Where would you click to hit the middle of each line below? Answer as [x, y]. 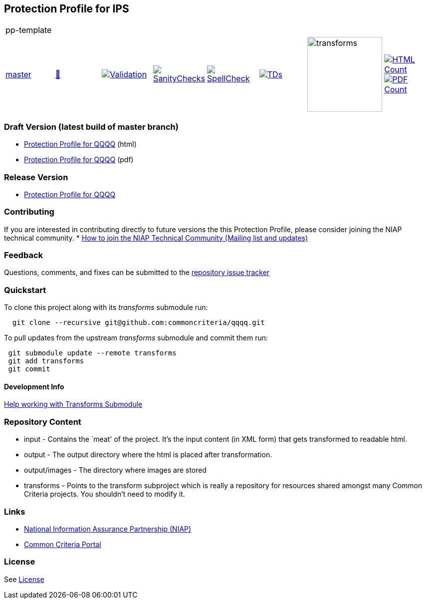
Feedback [24, 255]
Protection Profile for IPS [67, 9]
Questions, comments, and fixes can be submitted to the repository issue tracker [137, 273]
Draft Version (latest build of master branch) [91, 127]
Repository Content [43, 422]
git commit [29, 369]
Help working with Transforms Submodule [73, 404]
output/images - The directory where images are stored [115, 470]
